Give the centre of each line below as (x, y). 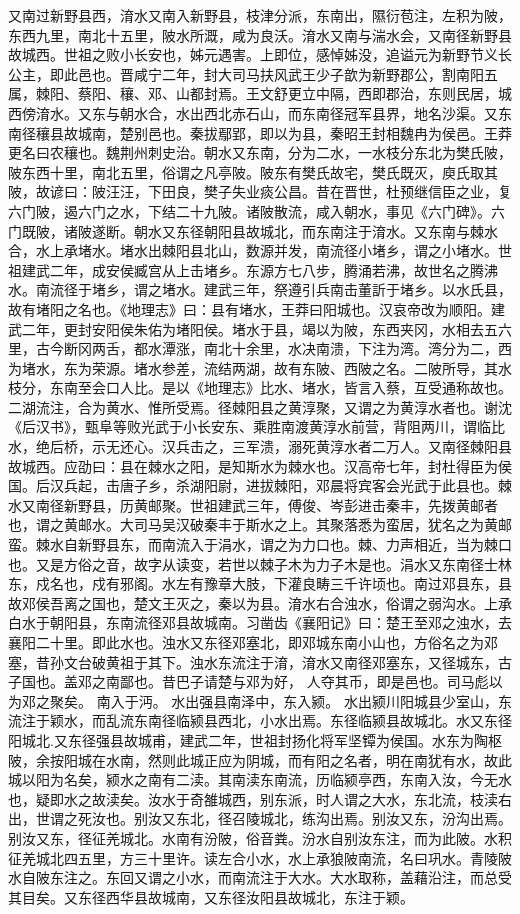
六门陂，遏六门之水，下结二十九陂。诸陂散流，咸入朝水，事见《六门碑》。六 (256, 210)
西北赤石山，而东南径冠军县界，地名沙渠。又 (350, 112)
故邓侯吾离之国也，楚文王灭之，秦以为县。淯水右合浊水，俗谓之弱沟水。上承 (260, 602)
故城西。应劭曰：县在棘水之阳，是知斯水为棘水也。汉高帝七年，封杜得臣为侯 (260, 465)
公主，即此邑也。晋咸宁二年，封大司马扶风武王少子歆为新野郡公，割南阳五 (253, 73)
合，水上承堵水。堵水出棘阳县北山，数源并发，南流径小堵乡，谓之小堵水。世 (260, 250)
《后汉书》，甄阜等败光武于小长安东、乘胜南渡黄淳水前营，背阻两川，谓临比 (256, 426)
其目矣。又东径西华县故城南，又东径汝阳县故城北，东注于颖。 (211, 896)
